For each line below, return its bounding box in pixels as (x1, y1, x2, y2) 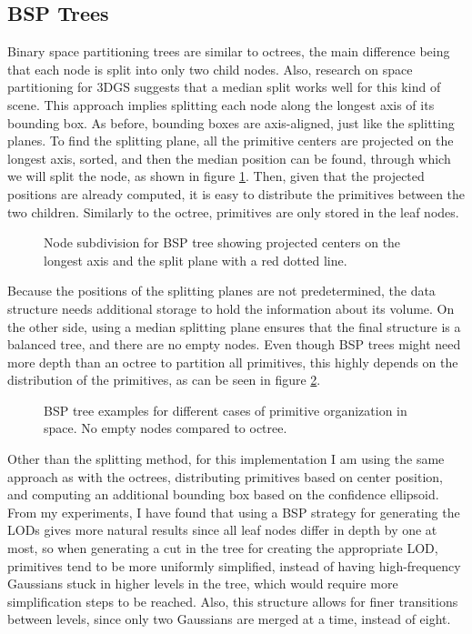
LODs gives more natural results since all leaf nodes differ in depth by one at (7, 520, 437, 539)
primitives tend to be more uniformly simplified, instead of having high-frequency (7, 556, 461, 575)
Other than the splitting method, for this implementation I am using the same (7, 449, 445, 468)
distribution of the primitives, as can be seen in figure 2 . (7, 370, 321, 389)
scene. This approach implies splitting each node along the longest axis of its (7, 95, 435, 114)
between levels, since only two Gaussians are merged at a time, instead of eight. (7, 609, 451, 629)
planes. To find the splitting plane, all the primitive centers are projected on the (7, 131, 454, 150)
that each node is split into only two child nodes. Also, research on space (7, 59, 413, 78)
